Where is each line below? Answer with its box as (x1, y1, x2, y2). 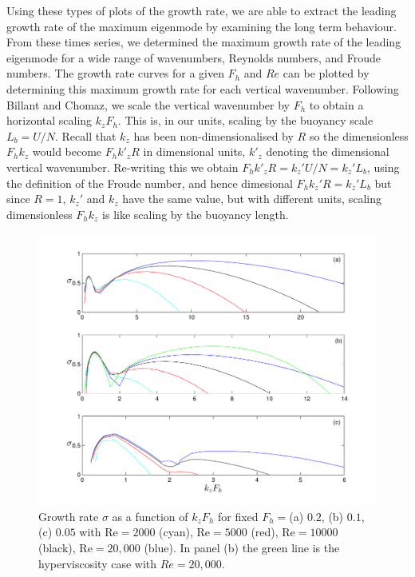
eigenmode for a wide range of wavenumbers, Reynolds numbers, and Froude (6, 49, 381, 66)
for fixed (217, 507, 259, 524)
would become (32, 143, 102, 160)
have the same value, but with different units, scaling (122, 190, 381, 207)
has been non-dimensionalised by (133, 127, 294, 144)
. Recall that (55, 127, 117, 144)
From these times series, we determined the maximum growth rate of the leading (6, 34, 401, 50)
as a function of (112, 507, 188, 524)
